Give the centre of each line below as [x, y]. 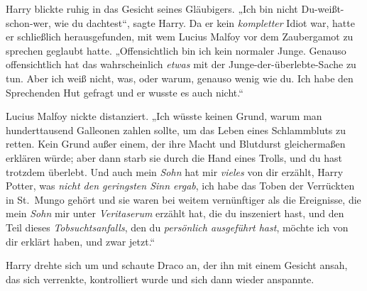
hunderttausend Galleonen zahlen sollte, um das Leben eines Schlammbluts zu [176, 130]
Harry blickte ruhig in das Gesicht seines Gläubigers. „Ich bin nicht [152, 9]
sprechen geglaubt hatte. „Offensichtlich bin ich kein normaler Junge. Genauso [176, 50]
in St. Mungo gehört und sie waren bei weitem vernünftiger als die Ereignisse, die [183, 199]
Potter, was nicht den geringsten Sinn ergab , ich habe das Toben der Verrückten [180, 186]
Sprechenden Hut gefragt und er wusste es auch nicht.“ [125, 92]
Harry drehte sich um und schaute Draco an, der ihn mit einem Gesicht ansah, [177, 265]
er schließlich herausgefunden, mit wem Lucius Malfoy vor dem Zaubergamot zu [180, 37]
